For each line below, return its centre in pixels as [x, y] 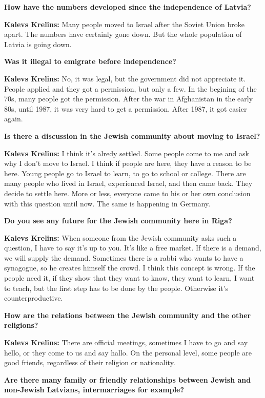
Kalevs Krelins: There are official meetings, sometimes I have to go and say [126, 342]
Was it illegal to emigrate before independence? [90, 61]
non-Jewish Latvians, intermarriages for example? [94, 390]
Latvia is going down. [38, 44]
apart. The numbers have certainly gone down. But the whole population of [123, 34]
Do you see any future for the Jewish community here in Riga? [118, 221]
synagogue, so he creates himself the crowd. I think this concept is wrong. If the [130, 268]
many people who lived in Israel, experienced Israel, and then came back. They [128, 183]
